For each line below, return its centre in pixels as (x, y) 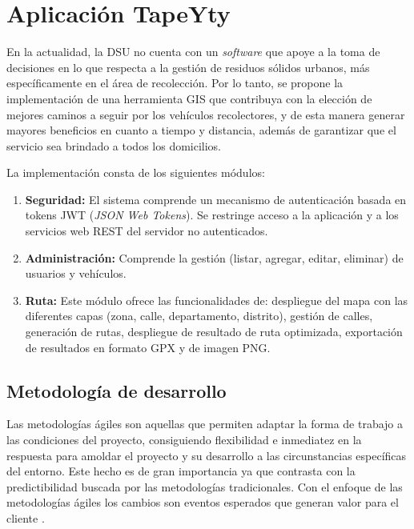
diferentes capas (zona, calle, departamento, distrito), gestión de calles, (199, 316)
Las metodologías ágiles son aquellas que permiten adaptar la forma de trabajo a (205, 424)
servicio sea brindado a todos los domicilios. (114, 145)
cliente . (26, 517)
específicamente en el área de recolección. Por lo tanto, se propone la (175, 83)
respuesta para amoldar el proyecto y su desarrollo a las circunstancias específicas (207, 455)
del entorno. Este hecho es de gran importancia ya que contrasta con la (181, 471)
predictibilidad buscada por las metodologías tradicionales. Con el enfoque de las (205, 486)
